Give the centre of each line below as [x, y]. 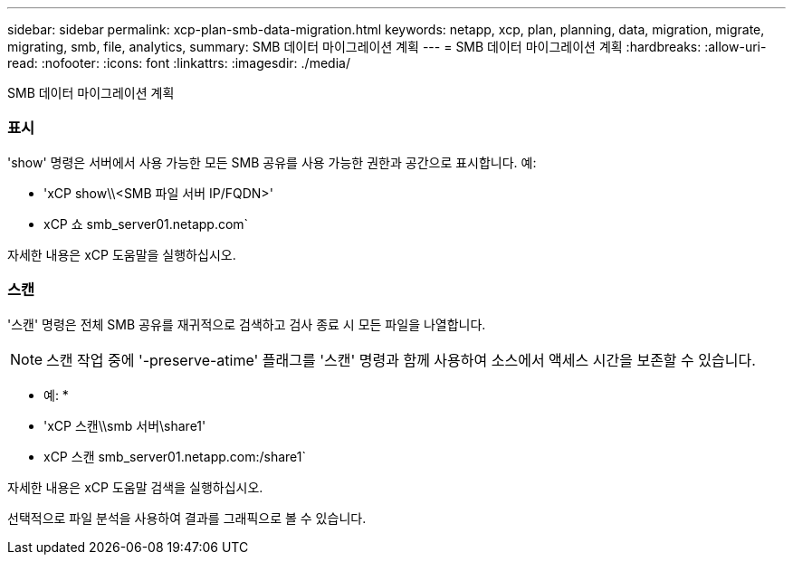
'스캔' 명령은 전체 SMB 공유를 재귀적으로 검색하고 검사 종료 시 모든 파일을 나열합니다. [247, 324]
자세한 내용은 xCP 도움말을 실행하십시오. [122, 254]
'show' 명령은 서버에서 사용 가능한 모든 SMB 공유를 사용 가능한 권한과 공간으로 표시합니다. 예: [272, 162]
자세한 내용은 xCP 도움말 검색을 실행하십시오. [135, 487]
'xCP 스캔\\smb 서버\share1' [125, 425]
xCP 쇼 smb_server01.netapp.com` [146, 224]
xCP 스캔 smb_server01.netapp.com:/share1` [175, 456]
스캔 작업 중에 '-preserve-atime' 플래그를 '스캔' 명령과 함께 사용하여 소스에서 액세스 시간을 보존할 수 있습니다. [401, 360]
